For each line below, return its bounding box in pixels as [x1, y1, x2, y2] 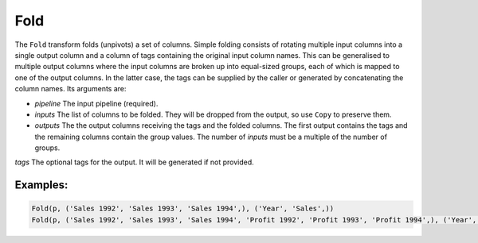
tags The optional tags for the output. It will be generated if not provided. [14, 157, 254, 167]
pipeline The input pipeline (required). [34, 98, 159, 108]
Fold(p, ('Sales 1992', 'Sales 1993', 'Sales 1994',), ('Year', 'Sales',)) [31, 204, 335, 214]
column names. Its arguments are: [14, 84, 127, 94]
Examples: [14, 179, 69, 192]
